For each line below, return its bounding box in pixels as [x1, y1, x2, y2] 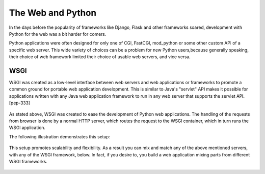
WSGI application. [9, 125, 46, 130]
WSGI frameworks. [9, 158, 48, 164]
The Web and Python [9, 7, 97, 18]
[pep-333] [9, 100, 30, 106]
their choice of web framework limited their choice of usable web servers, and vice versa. [9, 54, 191, 60]
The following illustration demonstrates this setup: [9, 133, 110, 139]
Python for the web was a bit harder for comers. [9, 31, 106, 37]
